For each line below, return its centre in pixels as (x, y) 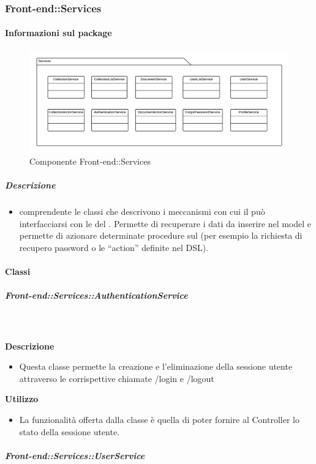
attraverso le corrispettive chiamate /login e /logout (117, 378)
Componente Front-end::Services (90, 161)
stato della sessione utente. (70, 431)
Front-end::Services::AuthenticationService (96, 295)
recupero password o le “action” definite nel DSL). (114, 248)
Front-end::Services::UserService (75, 455)
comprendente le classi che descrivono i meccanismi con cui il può (142, 211)
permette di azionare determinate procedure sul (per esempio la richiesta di (161, 235)
